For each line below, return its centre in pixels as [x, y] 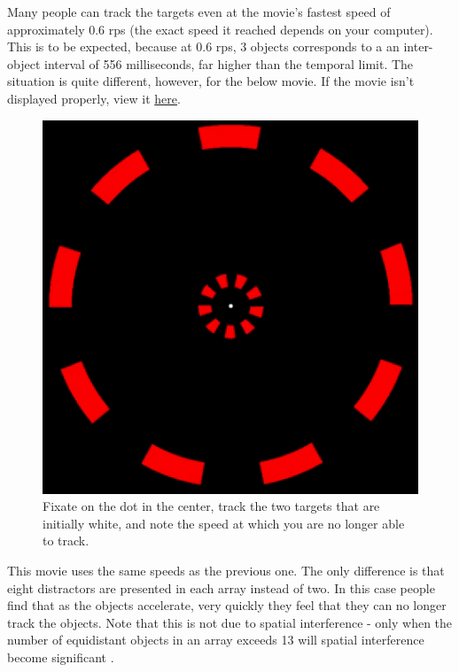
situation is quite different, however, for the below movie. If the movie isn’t [211, 81]
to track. [66, 541]
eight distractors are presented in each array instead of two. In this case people [221, 587]
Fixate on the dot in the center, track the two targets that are [211, 506]
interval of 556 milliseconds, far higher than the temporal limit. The [229, 63]
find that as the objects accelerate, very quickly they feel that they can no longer [227, 605]
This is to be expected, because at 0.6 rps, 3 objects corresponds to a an [203, 46]
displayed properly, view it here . [94, 98]
